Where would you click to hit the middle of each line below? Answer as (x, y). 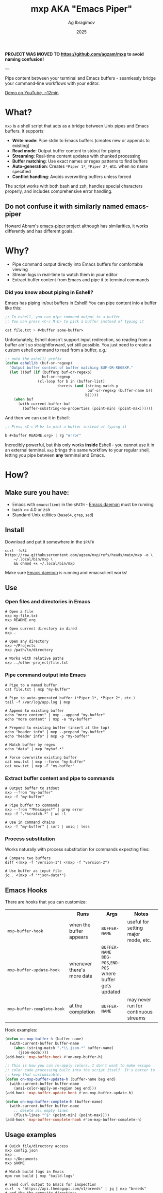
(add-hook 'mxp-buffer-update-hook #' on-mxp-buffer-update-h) (69, 1093)
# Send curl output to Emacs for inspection (51, 1184)
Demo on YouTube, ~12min (32, 92)
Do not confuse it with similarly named (65, 207)
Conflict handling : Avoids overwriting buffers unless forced (72, 177)
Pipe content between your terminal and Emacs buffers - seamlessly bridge (81, 78)
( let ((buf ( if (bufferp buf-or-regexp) (51, 372)
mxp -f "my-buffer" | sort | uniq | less (48, 826)
